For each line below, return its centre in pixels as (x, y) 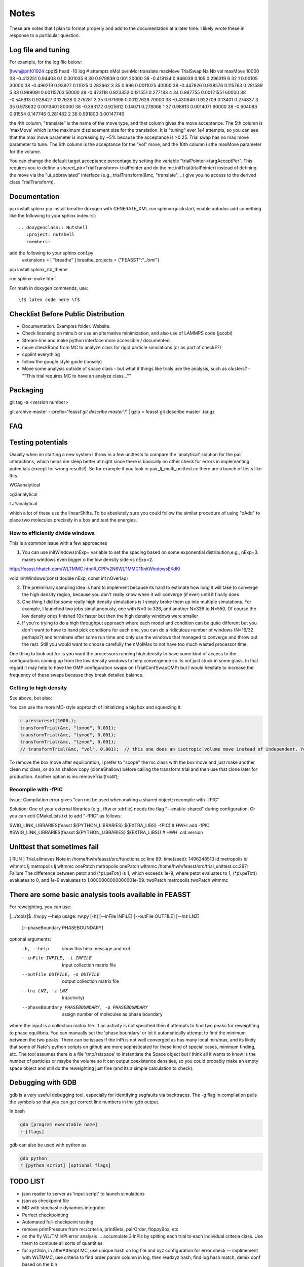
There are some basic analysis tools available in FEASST (100, 895)
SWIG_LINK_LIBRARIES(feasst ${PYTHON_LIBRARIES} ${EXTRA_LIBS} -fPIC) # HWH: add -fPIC (109, 825)
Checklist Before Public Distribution (67, 314)
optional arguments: (30, 939)
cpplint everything (41, 354)
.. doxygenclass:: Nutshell (53, 227)
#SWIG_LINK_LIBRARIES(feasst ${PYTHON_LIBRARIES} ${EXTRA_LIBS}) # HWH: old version (106, 832)
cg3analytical (24, 494)
